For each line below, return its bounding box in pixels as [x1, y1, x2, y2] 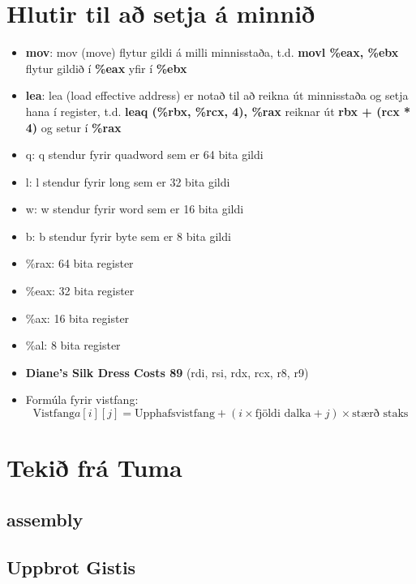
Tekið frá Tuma [6, 451, 182, 484]
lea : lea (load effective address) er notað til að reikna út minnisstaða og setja [25, 87, 409, 104]
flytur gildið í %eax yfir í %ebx [25, 59, 187, 76]
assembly [6, 506, 84, 531]
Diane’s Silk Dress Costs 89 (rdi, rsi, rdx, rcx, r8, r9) [25, 363, 309, 380]
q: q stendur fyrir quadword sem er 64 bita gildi [25, 146, 264, 163]
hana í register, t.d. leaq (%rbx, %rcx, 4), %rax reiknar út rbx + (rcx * [25, 102, 411, 119]
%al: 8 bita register [25, 337, 121, 354]
